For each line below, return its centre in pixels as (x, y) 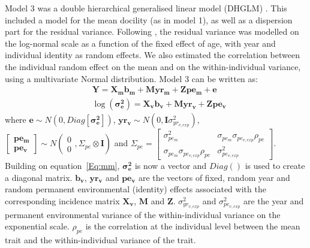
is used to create (275, 165)
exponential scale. (37, 226)
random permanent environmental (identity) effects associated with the (136, 189)
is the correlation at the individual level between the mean (193, 226)
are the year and (273, 200)
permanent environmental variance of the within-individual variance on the (143, 214)
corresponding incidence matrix (62, 200)
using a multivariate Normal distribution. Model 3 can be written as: (131, 78)
